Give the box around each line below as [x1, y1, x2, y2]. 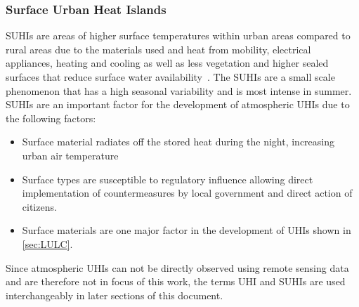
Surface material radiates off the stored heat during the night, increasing [22, 134, 335, 149]
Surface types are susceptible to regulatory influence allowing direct [22, 171, 313, 186]
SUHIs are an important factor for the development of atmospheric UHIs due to [6, 97, 350, 112]
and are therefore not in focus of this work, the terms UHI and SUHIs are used [6, 274, 346, 289]
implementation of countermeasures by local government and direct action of [22, 185, 353, 200]
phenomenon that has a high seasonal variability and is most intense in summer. [6, 83, 352, 98]
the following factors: [6, 110, 96, 125]
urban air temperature [22, 148, 119, 162]
